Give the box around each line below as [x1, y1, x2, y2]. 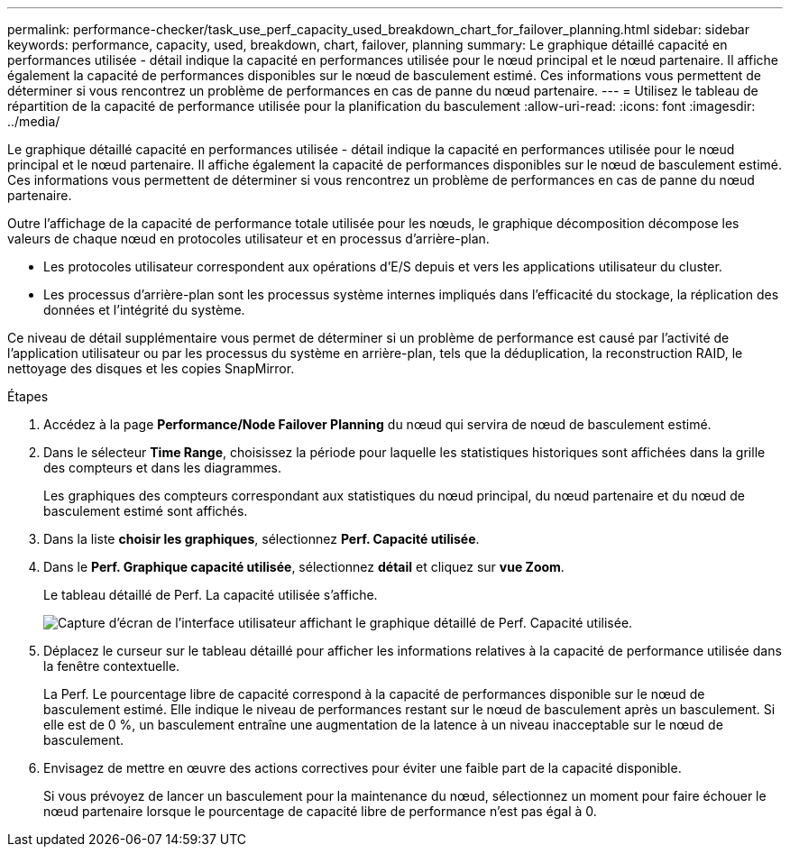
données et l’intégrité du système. [43, 302, 245, 317]
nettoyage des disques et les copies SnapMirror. [7, 361, 295, 376]
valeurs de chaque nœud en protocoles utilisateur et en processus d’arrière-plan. [7, 231, 490, 246]
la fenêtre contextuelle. [43, 658, 180, 674]
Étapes [7, 389, 49, 404]
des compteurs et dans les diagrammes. [43, 460, 282, 475]
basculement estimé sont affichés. [43, 503, 248, 519]
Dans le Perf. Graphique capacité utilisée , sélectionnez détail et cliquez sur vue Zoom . [43, 559, 565, 574]
